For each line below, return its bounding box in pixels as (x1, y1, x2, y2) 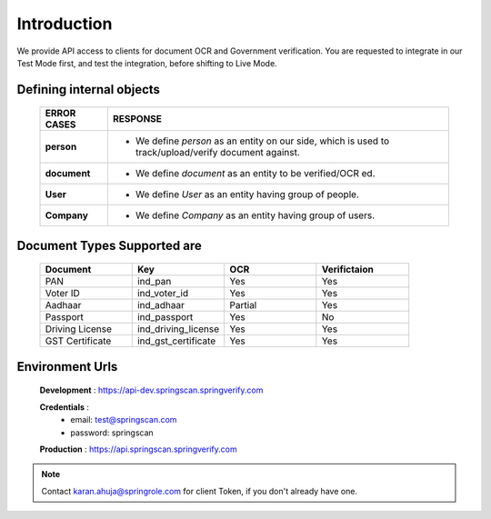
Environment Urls (16, 359, 118, 374)
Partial (229, 299, 257, 312)
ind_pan (136, 275, 172, 288)
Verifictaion (321, 264, 375, 276)
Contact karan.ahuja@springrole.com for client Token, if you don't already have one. (41, 485, 358, 496)
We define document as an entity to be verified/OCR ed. (135, 167, 376, 180)
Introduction (16, 14, 113, 34)
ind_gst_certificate (136, 334, 216, 347)
